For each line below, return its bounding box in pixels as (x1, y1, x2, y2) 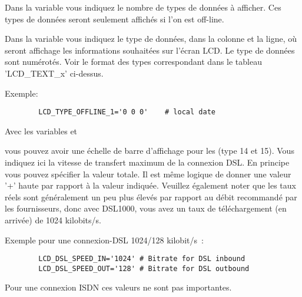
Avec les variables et (5, 124, 78, 137)
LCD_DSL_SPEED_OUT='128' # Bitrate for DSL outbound (38, 264, 250, 273)
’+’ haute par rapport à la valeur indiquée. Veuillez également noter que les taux (5, 179, 296, 192)
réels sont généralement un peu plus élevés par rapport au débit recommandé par (5, 190, 297, 203)
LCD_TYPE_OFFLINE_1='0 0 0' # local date (38, 108, 215, 117)
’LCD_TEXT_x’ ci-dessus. (5, 67, 104, 79)
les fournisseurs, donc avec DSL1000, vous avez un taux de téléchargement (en (5, 202, 287, 214)
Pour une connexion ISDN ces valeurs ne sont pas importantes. (5, 281, 232, 293)
